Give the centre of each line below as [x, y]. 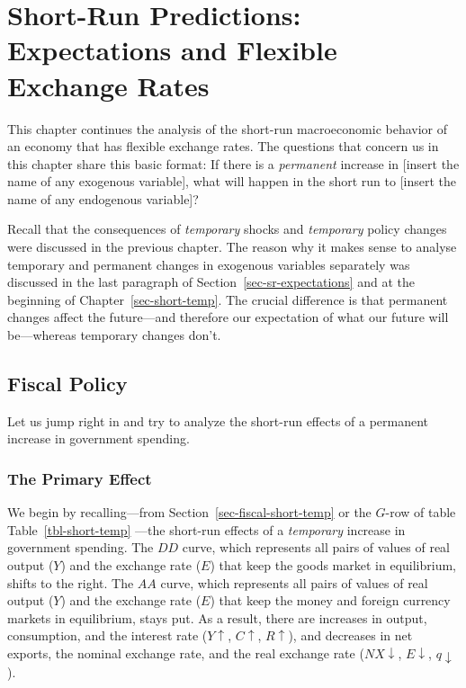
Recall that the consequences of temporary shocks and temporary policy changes [227, 229]
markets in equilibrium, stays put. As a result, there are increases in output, [217, 617]
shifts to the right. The [71, 582]
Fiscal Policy [67, 384]
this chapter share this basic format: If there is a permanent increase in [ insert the [233, 163]
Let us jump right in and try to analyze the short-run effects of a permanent [218, 420]
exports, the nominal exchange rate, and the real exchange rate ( [186, 652]
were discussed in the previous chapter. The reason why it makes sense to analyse [232, 247]
